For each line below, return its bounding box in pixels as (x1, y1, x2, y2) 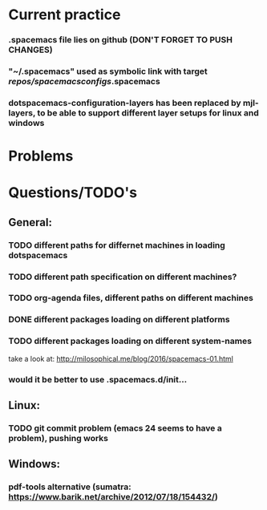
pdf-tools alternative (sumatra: (8, 481, 131, 492)
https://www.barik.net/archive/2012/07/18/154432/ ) (8, 492, 218, 503)
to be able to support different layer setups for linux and (37, 107, 259, 118)
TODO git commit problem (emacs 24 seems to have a (8, 423, 222, 434)
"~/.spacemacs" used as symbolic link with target (8, 66, 208, 77)
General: (8, 215, 53, 229)
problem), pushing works (8, 432, 108, 443)
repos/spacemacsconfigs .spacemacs (8, 76, 160, 87)
